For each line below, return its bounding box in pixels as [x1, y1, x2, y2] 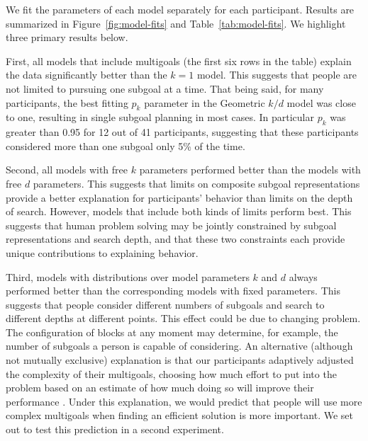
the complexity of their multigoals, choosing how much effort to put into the [6, 366, 337, 381]
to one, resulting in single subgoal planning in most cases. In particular [6, 110, 314, 125]
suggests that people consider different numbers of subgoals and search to [6, 297, 325, 311]
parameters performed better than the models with [139, 162, 361, 177]
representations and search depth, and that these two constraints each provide [6, 231, 345, 246]
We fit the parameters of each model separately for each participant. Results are [6, 2, 355, 16]
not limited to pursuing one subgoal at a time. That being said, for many [6, 81, 324, 96]
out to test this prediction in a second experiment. [6, 422, 224, 437]
